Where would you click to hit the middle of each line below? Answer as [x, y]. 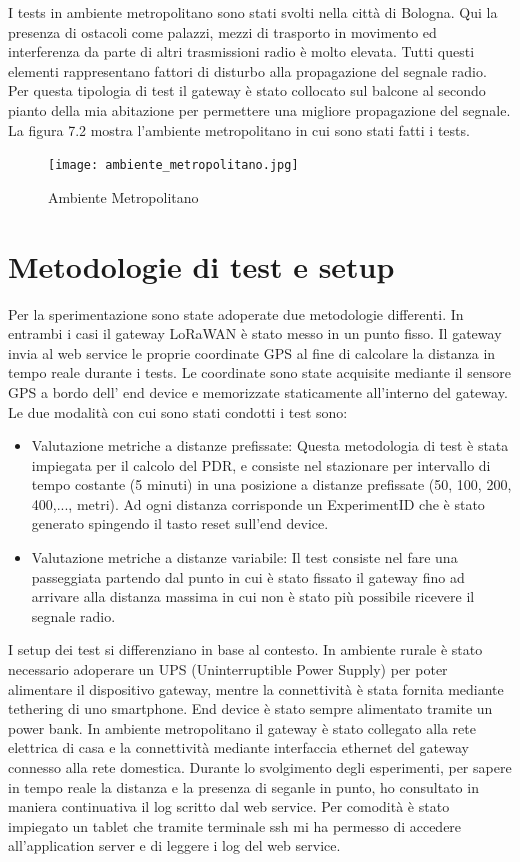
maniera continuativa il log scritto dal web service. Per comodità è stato [229, 806]
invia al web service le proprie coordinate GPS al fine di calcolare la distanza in [252, 352]
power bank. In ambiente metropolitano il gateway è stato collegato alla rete [242, 727]
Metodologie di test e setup [201, 265]
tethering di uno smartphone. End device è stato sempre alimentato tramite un [250, 708]
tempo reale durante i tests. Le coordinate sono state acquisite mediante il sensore [259, 372]
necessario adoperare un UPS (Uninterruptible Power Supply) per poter [228, 669]
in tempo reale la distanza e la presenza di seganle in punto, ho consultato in [243, 786]
